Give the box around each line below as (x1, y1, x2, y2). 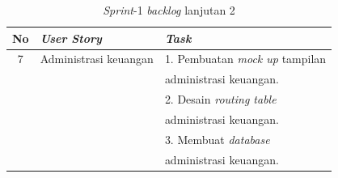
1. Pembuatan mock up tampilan (164, 50, 327, 67)
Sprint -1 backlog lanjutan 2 (103, 2, 235, 18)
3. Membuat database (164, 130, 270, 147)
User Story (40, 29, 102, 46)
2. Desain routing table (164, 91, 277, 108)
